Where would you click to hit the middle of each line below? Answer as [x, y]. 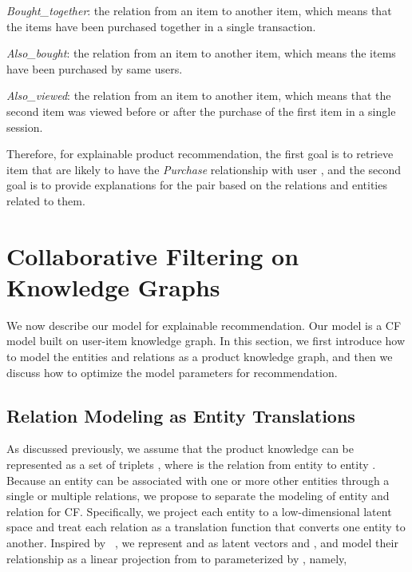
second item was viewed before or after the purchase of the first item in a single [201, 111]
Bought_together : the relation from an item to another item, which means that [199, 10]
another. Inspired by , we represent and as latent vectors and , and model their [202, 542]
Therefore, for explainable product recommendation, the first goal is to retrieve [200, 154]
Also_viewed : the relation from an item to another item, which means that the [199, 95]
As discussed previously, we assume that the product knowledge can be [180, 449]
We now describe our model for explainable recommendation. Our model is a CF [204, 325]
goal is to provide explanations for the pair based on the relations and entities [197, 185]
